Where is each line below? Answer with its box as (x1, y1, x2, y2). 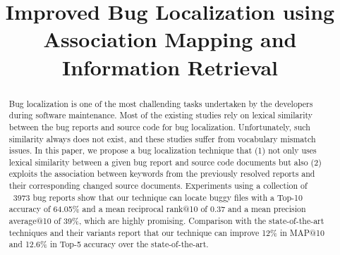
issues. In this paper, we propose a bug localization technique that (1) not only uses (8, 144, 317, 156)
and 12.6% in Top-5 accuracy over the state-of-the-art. (8, 238, 209, 250)
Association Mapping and (43, 25, 297, 54)
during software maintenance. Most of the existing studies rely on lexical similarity (8, 109, 313, 121)
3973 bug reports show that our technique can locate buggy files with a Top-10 (13, 191, 303, 203)
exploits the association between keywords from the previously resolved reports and (8, 168, 315, 180)
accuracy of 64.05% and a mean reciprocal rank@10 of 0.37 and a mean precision (8, 203, 306, 215)
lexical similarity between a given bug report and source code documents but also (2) (8, 156, 322, 168)
